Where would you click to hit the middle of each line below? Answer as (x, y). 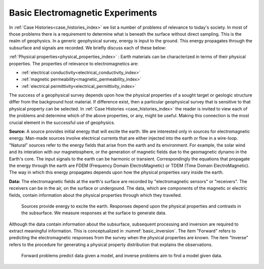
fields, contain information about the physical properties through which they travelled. (95, 195)
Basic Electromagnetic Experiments (83, 13)
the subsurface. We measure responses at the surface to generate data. (94, 213)
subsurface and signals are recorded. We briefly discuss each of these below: (88, 48)
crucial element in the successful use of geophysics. (62, 123)
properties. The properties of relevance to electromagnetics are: (74, 63)
